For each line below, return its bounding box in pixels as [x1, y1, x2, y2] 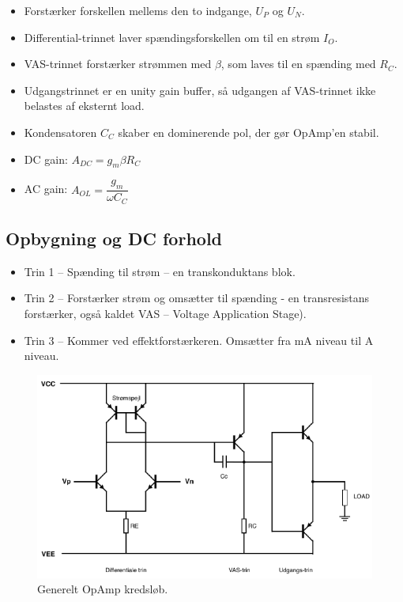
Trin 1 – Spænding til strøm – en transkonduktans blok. [24, 263, 296, 279]
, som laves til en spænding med [220, 55, 376, 72]
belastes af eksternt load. [24, 97, 145, 114]
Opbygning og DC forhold [6, 226, 223, 251]
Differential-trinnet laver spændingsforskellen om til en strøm [24, 28, 320, 45]
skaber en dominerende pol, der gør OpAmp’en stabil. [118, 123, 379, 140]
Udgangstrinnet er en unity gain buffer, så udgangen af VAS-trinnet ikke [24, 81, 376, 98]
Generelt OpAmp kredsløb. [37, 581, 168, 597]
